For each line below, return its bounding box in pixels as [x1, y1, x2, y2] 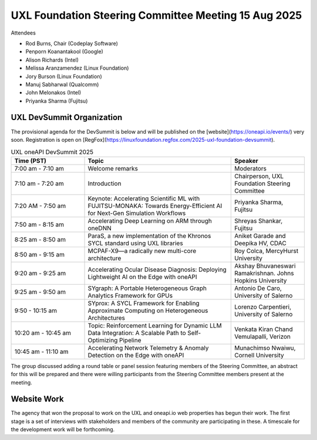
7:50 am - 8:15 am [14, 220, 65, 228]
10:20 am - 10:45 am [14, 329, 72, 337]
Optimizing [87, 336, 118, 344]
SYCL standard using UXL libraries [87, 239, 183, 247]
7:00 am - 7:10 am [14, 164, 65, 172]
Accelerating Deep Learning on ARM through [87, 217, 213, 225]
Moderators [234, 164, 267, 172]
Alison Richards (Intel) [25, 56, 79, 63]
